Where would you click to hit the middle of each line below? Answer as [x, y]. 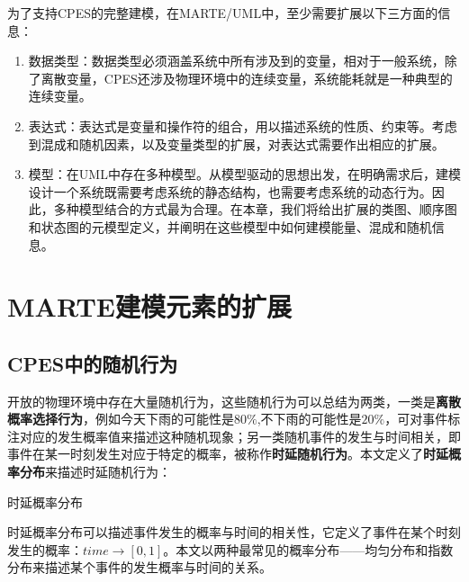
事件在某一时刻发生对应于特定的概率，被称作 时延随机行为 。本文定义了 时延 [228, 454]
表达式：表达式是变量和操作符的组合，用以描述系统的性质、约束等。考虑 [243, 125]
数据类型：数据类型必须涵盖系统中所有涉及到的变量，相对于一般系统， [236, 61]
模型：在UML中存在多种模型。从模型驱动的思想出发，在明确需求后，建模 [244, 174]
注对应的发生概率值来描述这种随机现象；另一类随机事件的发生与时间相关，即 [234, 436]
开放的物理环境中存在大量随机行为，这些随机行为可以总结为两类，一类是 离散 [234, 401]
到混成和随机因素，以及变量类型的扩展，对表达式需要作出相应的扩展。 [236, 143]
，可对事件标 [423, 419]
